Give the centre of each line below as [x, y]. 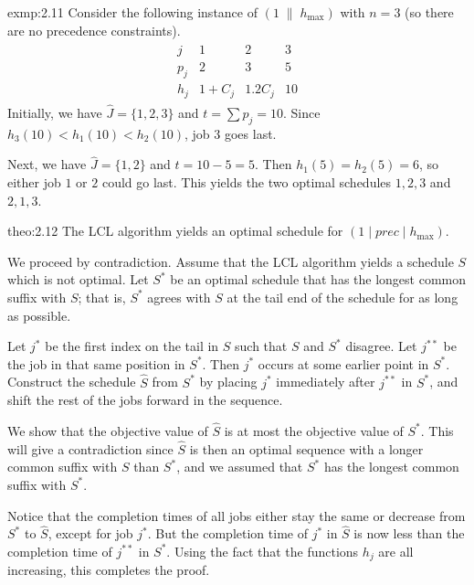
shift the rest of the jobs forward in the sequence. [145, 400]
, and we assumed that [240, 467]
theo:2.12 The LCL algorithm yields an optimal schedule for [175, 231]
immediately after [326, 382]
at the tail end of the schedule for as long [342, 297]
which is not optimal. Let [78, 279]
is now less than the [409, 533]
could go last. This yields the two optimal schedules [247, 181]
